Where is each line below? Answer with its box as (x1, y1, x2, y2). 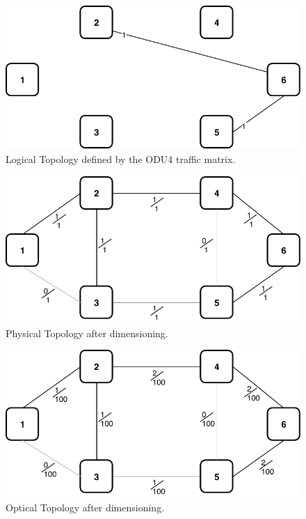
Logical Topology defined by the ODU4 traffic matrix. (6, 151, 236, 166)
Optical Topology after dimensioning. (6, 499, 165, 514)
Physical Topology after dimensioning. (6, 325, 168, 340)
